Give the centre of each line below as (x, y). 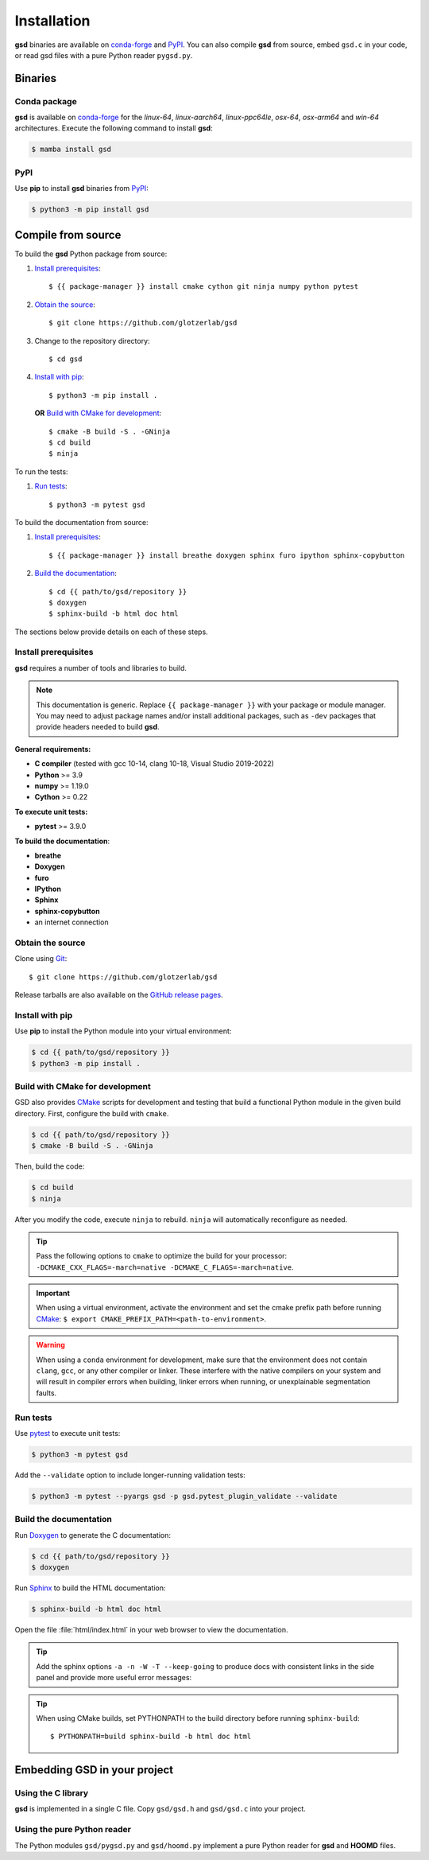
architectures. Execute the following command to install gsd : (114, 128)
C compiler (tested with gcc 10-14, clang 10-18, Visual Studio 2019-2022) (154, 764)
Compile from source (68, 235)
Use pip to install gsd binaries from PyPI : (81, 189)
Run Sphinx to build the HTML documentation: (90, 1588)
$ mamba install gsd (71, 150)
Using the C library (52, 1793)
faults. (46, 1393)
